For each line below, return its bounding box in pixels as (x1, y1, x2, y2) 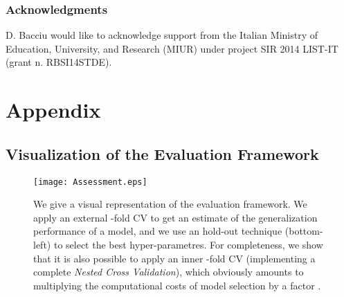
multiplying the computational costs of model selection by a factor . (33, 278, 321, 292)
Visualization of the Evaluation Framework (6, 143, 319, 164)
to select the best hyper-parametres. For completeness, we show (53, 237, 323, 252)
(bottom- (284, 224, 323, 238)
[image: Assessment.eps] (33, 177, 147, 187)
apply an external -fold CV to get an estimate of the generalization (33, 210, 318, 224)
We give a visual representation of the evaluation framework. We (33, 197, 307, 211)
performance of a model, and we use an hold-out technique (33, 224, 282, 238)
